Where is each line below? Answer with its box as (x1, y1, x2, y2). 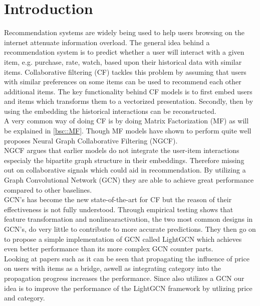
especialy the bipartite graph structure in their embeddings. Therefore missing (4, 155, 244, 165)
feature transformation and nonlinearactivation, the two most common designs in (4, 214, 253, 224)
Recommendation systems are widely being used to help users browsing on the (4, 27, 244, 38)
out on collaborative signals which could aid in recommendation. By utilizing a (4, 165, 246, 175)
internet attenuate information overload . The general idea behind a (4, 37, 210, 47)
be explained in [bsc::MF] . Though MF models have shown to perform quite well (4, 125, 251, 136)
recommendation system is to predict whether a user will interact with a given (4, 47, 244, 57)
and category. (4, 292, 45, 303)
